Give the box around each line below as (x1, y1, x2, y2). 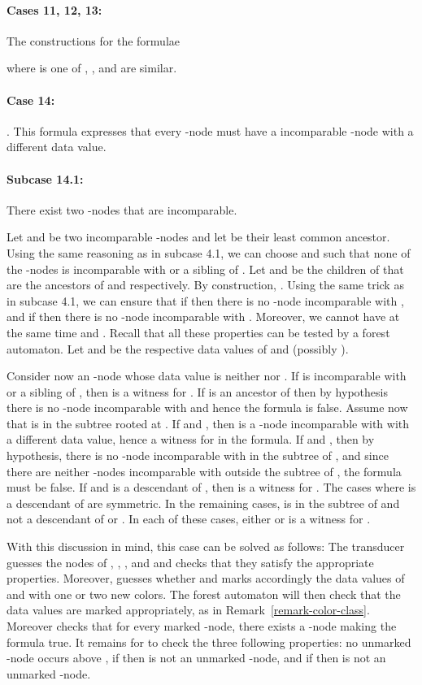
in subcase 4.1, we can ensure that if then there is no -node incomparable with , (7, 292, 404, 309)
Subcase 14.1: (7, 170, 84, 187)
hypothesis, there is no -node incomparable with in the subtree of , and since (7, 447, 389, 464)
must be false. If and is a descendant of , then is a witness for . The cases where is (7, 479, 416, 496)
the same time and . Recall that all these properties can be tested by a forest (7, 323, 390, 340)
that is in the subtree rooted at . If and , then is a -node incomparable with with (7, 414, 410, 431)
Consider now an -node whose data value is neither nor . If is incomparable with (7, 367, 407, 384)
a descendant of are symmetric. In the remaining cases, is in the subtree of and (7, 494, 400, 511)
